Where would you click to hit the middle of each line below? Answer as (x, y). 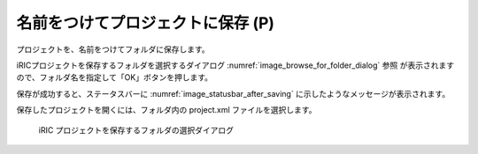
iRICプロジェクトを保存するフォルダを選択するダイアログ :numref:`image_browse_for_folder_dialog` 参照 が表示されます (235, 65)
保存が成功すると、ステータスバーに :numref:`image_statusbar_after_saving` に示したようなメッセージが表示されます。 (233, 93)
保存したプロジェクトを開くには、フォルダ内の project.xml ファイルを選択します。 (166, 110)
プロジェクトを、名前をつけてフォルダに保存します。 (113, 49)
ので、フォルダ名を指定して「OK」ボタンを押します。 (114, 77)
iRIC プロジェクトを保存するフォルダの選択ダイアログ (136, 130)
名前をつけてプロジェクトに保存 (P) (145, 23)
